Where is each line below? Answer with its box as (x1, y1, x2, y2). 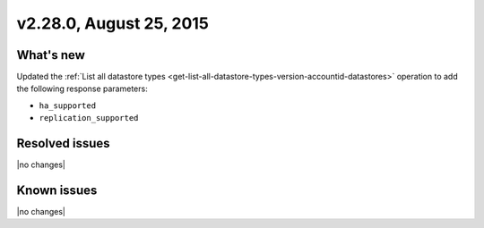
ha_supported (39, 100, 97, 111)
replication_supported (39, 113, 139, 123)
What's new (16, 47, 85, 63)
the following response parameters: (16, 83, 148, 94)
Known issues (16, 182, 98, 198)
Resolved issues (16, 136, 111, 151)
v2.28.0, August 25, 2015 (16, 13, 210, 33)
